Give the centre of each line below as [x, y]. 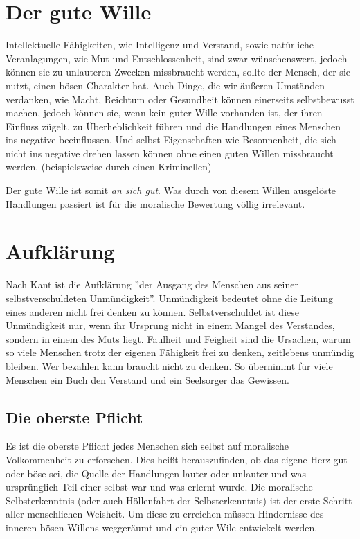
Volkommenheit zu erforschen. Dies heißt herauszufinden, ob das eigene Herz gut [177, 459]
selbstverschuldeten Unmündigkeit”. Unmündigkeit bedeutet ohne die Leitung [169, 298]
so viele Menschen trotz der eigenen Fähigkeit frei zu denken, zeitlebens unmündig [180, 352]
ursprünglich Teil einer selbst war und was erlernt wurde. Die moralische [159, 487]
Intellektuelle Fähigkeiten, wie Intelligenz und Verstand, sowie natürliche [160, 45]
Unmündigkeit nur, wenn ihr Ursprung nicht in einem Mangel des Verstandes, [170, 325]
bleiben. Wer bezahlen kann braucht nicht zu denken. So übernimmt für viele [169, 365]
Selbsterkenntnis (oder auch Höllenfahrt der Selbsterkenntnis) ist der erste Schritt [179, 500]
